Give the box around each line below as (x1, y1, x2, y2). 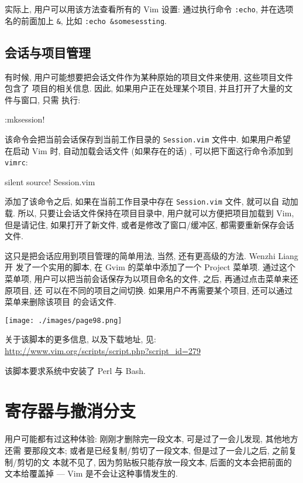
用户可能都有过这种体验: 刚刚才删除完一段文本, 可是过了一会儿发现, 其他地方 (5, 433, 298, 445)
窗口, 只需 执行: (20, 93, 81, 106)
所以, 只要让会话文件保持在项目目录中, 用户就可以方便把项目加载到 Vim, (18, 207, 294, 219)
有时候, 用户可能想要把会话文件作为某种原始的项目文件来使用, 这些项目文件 (5, 70, 294, 83)
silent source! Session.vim (5, 175, 95, 188)
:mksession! (5, 113, 45, 125)
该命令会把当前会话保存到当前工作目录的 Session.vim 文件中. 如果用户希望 (5, 132, 291, 145)
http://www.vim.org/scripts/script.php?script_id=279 (5, 345, 201, 357)
